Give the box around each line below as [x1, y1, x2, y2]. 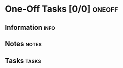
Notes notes [5, 39, 42, 48]
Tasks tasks [5, 57, 41, 65]
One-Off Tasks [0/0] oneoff [5, 3, 118, 15]
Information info [5, 23, 56, 32]
